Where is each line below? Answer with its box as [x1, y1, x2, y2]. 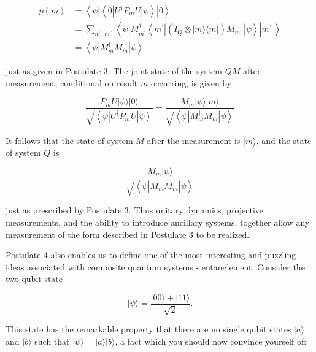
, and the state [256, 134, 312, 147]
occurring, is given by [150, 76, 232, 89]
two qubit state [6, 272, 63, 285]
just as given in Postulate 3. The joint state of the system [6, 64, 222, 77]
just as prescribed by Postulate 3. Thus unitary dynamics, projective [6, 204, 264, 216]
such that [34, 334, 70, 347]
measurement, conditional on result [6, 76, 138, 89]
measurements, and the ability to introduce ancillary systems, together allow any [6, 215, 310, 228]
